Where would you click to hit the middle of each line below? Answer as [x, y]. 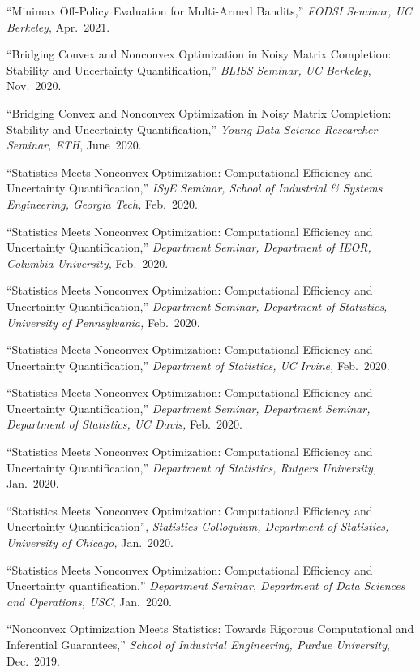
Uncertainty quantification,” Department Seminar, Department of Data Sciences [206, 586]
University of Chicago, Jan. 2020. [90, 543]
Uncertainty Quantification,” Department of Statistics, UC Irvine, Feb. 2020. [198, 365]
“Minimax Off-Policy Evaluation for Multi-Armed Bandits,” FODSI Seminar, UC [209, 11]
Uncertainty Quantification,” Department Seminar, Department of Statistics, [197, 306]
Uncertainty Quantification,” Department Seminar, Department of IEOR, [189, 247]
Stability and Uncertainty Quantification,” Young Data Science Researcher [192, 129]
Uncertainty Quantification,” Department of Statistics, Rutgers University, [192, 467]
